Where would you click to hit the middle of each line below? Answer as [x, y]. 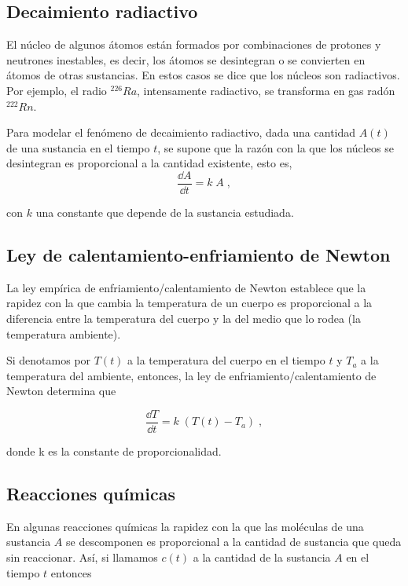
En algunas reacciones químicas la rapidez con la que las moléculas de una [185, 526]
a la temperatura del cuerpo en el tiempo [226, 360]
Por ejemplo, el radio [57, 90]
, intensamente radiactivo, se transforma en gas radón [266, 90]
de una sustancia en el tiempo [78, 147]
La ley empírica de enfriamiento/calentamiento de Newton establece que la [186, 287]
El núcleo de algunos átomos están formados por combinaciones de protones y [194, 44]
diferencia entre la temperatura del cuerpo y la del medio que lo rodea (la [184, 318]
